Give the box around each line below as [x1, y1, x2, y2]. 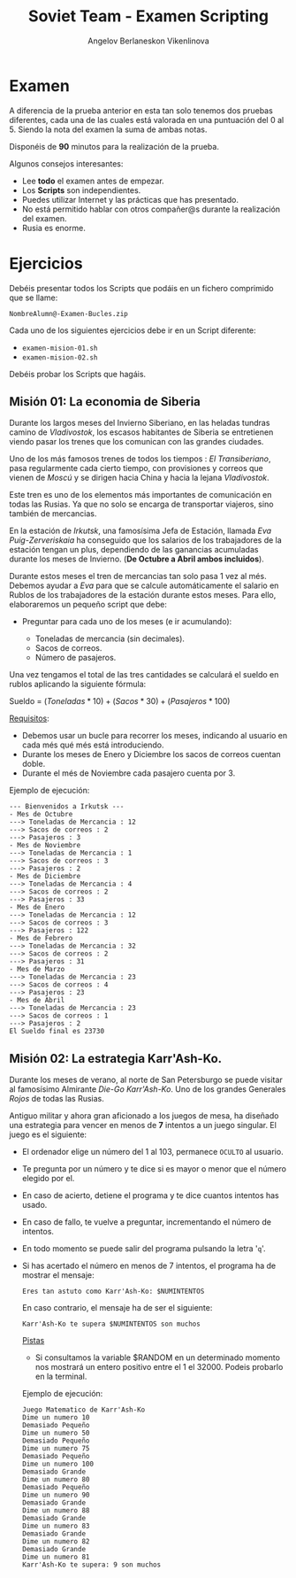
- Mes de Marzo [9, 965, 65, 974]
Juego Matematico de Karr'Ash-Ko [21, 1405, 146, 1414]
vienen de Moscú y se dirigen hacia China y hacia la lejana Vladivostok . [9, 472, 269, 483]
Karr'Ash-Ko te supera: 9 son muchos [21, 1560, 162, 1569]
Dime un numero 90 [21, 1490, 90, 1500]
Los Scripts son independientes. [21, 184, 141, 196]
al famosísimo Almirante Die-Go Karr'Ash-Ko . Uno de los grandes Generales [9, 1084, 286, 1095]
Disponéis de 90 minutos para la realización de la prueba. [9, 141, 219, 151]
